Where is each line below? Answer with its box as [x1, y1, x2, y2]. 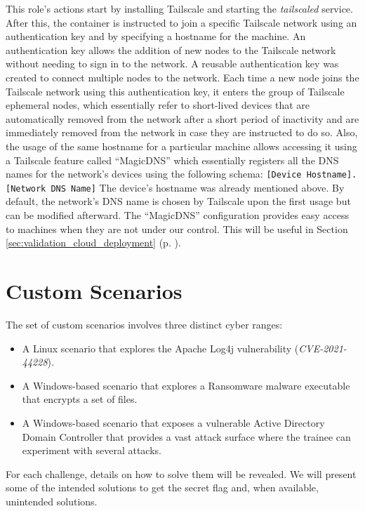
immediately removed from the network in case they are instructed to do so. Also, [6, 125, 358, 140]
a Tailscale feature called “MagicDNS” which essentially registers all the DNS [6, 152, 339, 167]
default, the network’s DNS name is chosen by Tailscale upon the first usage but [6, 194, 351, 208]
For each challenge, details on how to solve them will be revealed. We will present [6, 466, 357, 481]
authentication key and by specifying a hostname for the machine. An [6, 29, 306, 44]
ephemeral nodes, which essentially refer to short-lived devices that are [6, 98, 310, 112]
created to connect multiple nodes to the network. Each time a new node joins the [6, 69, 359, 84]
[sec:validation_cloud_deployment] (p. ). [6, 235, 181, 250]
